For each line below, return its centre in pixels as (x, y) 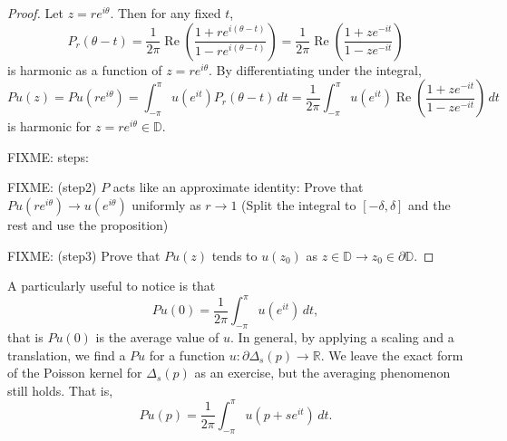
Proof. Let (35, 13)
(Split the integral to (299, 204)
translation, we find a (67, 355)
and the (429, 204)
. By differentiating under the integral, (315, 69)
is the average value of (157, 337)
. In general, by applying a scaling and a (342, 337)
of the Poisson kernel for (75, 373)
